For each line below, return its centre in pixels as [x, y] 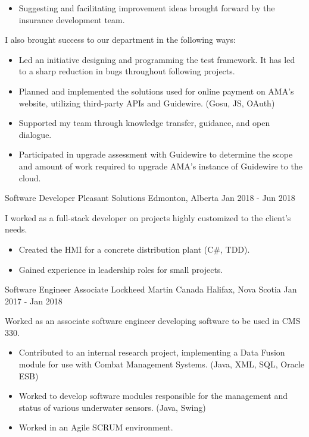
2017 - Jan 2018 [34, 301]
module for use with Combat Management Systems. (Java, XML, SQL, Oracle [162, 364]
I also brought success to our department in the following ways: [120, 40]
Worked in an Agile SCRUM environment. [96, 427]
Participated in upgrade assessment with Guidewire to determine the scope [156, 154]
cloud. [30, 177]
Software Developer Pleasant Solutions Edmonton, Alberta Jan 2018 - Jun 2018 [150, 198]
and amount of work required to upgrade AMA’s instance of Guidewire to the [160, 166]
